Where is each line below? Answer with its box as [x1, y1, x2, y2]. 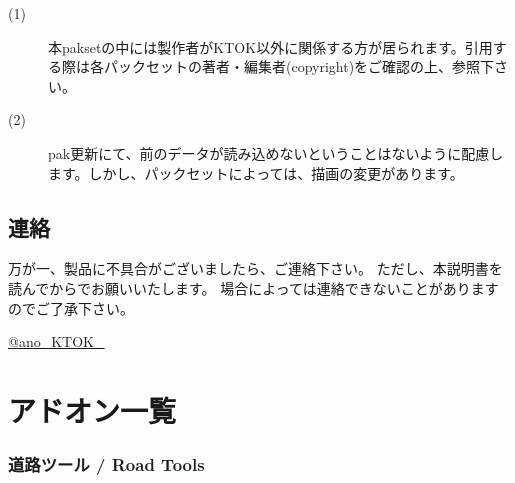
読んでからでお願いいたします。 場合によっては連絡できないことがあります [8, 277, 499, 298]
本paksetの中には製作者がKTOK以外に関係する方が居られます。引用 [48, 36, 493, 57]
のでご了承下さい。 [8, 297, 134, 318]
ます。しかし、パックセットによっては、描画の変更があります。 [48, 162, 464, 183]
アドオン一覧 [8, 389, 177, 430]
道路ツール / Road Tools [8, 452, 205, 477]
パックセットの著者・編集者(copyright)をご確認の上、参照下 [103, 56, 495, 77]
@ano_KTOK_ [8, 331, 105, 352]
